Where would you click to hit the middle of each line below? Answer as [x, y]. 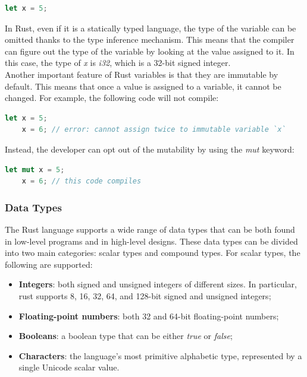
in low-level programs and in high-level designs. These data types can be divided [151, 241]
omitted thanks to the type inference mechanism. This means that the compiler [150, 39]
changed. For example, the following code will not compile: [112, 98]
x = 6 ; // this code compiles [82, 181]
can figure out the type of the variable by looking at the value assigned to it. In [150, 51]
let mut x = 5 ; [35, 170]
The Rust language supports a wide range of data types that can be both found [150, 229]
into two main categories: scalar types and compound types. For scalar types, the [153, 253]
